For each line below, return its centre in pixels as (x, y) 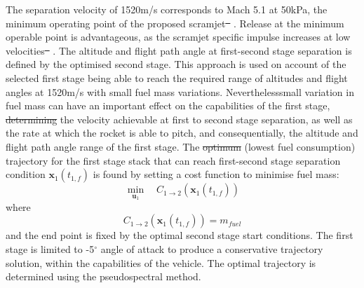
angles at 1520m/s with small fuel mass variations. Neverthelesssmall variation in (180, 91)
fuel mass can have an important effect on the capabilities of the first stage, (168, 105)
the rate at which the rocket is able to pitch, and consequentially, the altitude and (182, 133)
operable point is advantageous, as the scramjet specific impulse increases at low (178, 37)
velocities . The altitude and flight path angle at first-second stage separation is (179, 50)
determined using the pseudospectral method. (103, 276)
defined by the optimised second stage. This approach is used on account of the (176, 64)
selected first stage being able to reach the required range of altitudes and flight (177, 77)
